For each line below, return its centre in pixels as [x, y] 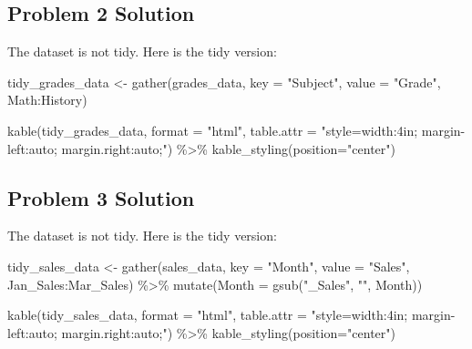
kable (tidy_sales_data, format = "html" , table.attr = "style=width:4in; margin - [231, 315]
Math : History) [47, 100]
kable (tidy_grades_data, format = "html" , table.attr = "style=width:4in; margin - [236, 130]
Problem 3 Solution [101, 197]
